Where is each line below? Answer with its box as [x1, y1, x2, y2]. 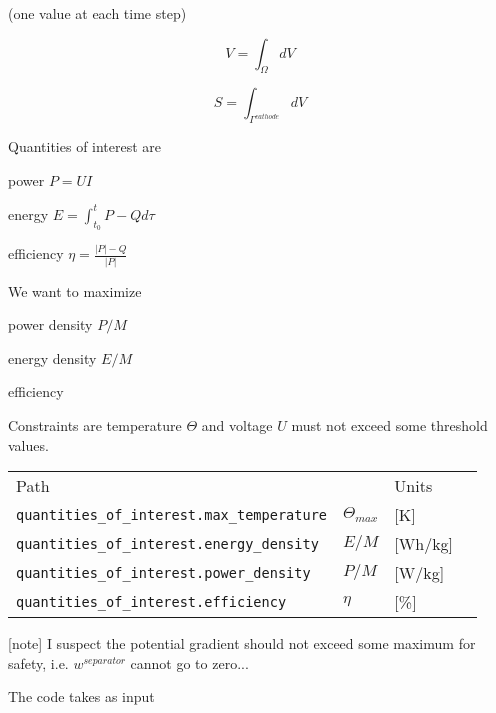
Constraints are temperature [8, 415, 182, 436]
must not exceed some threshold [291, 415, 488, 436]
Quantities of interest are [8, 136, 162, 157]
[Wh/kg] [394, 532, 454, 556]
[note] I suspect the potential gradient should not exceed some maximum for [8, 633, 476, 654]
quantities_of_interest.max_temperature [16, 506, 327, 523]
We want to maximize [8, 280, 142, 301]
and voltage [201, 415, 273, 436]
